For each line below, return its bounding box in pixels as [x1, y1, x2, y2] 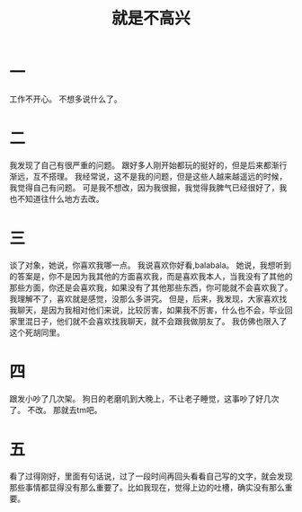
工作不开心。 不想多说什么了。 [9, 93, 122, 104]
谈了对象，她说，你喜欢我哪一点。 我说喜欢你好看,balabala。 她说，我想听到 [9, 260, 292, 270]
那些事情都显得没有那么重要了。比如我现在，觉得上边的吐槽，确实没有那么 [9, 481, 285, 492]
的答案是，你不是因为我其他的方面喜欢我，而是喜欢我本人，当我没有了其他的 [9, 270, 293, 281]
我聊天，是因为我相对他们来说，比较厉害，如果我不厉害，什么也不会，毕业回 [9, 305, 293, 315]
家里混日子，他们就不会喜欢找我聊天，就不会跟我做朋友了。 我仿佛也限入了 [9, 315, 288, 326]
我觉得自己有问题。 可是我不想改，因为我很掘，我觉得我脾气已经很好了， [9, 181, 280, 193]
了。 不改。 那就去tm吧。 [9, 404, 102, 415]
